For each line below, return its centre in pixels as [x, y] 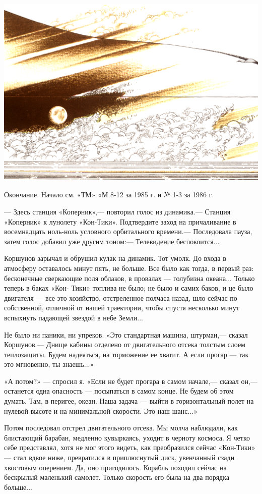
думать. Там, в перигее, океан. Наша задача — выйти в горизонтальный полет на [129, 401]
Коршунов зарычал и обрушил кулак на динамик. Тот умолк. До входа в [115, 258]
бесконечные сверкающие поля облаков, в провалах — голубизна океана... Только [129, 278]
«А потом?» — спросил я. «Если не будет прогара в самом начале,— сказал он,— [131, 381]
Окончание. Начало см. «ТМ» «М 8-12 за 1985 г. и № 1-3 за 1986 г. [109, 195]
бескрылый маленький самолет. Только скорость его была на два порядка [117, 477]
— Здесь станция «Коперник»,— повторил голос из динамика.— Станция [117, 211]
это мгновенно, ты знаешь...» [49, 364]
